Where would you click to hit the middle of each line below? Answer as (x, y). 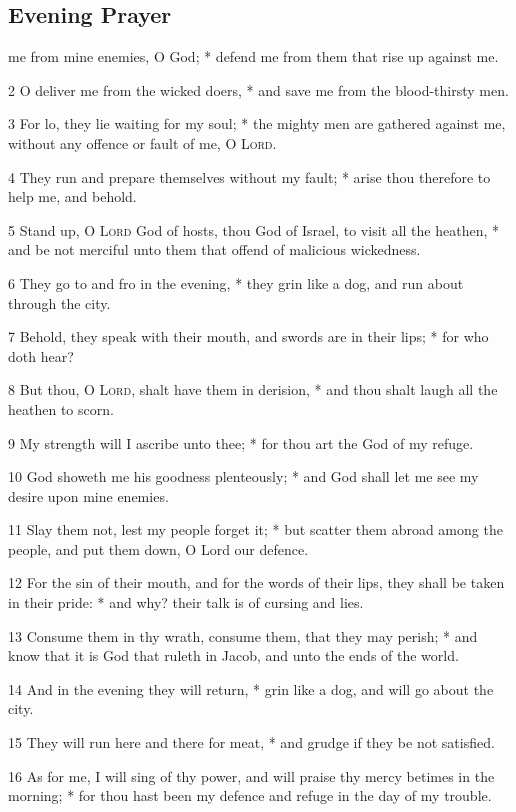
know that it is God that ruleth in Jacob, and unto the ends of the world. (233, 655)
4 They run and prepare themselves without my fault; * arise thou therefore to (249, 176)
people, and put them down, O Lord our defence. (158, 548)
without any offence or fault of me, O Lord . (142, 142)
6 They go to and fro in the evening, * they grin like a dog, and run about (236, 282)
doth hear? (41, 355)
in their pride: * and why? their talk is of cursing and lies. (186, 602)
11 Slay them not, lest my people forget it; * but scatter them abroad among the (255, 529)
